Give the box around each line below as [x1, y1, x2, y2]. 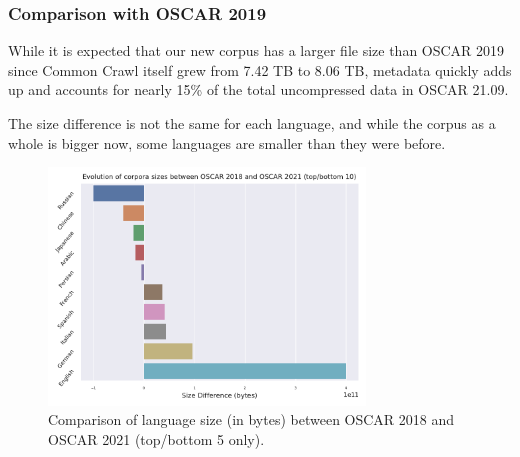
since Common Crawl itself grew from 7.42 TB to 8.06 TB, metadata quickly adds [8, 59, 512, 80]
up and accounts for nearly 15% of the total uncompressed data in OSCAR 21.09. [8, 79, 509, 100]
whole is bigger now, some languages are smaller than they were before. [8, 132, 446, 153]
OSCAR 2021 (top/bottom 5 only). [48, 428, 265, 449]
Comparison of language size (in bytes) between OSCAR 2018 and [48, 409, 455, 430]
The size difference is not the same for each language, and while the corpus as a [8, 113, 496, 133]
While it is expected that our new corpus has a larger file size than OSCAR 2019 [8, 40, 505, 61]
